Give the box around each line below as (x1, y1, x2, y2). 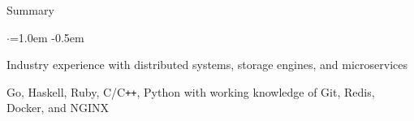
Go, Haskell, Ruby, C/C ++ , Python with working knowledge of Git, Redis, (6, 83, 375, 100)
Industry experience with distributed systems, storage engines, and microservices (6, 56, 408, 73)
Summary (6, 2, 54, 18)
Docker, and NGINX (6, 99, 109, 116)
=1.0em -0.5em (9, 28, 84, 45)
